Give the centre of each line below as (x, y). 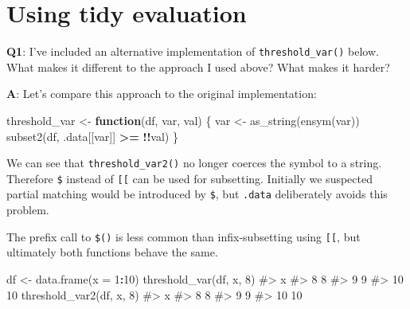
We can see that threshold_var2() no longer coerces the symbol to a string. (194, 163)
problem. (28, 210)
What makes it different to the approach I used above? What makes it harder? (198, 66)
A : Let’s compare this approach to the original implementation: (162, 94)
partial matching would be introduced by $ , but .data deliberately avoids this (197, 194)
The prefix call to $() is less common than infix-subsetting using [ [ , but (184, 236)
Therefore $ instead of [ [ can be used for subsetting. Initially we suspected (189, 178)
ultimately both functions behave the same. (112, 252)
